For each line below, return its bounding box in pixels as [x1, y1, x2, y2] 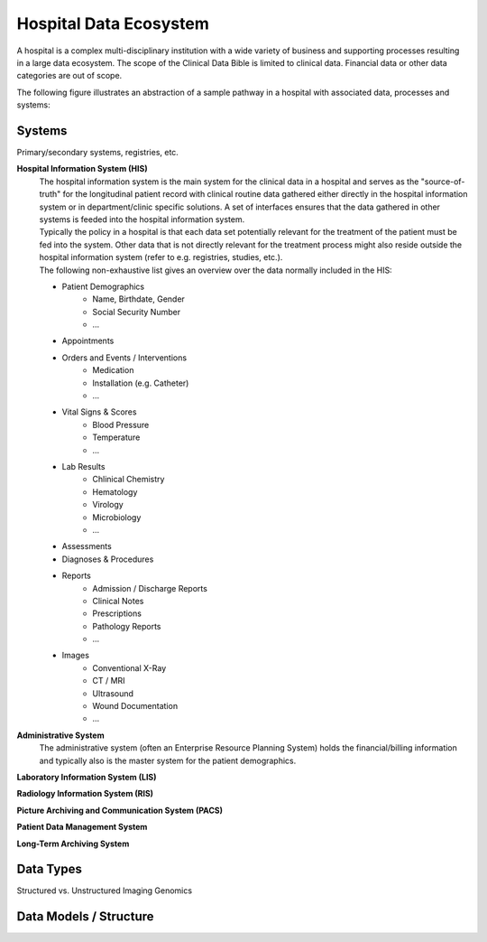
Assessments [61, 541, 112, 552]
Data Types [16, 862, 83, 877]
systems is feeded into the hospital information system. [39, 213, 245, 225]
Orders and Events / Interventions [61, 352, 188, 363]
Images [61, 650, 90, 661]
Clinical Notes [92, 595, 144, 606]
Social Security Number [92, 306, 180, 317]
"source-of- [420, 176, 465, 187]
